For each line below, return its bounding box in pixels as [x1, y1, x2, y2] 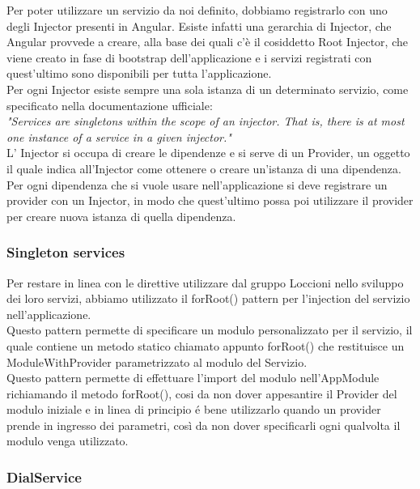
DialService [6, 466, 82, 487]
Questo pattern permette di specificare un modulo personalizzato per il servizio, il [6, 321, 413, 338]
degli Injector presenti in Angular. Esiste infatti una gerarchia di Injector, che [6, 17, 392, 34]
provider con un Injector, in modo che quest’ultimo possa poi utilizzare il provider [6, 192, 414, 209]
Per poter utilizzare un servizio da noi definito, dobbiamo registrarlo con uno [6, 2, 388, 18]
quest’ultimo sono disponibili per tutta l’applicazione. [6, 65, 272, 82]
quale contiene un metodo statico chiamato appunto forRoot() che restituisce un [6, 337, 405, 354]
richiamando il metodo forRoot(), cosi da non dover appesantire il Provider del [6, 385, 397, 402]
